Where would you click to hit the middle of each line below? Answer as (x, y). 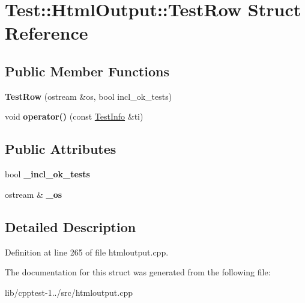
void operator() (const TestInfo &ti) (74, 116)
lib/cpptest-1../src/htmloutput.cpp (69, 292)
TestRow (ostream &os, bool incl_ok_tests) (89, 96)
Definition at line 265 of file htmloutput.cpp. (87, 252)
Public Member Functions (87, 71)
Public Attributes (61, 149)
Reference (47, 33)
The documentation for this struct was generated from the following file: (138, 272)
